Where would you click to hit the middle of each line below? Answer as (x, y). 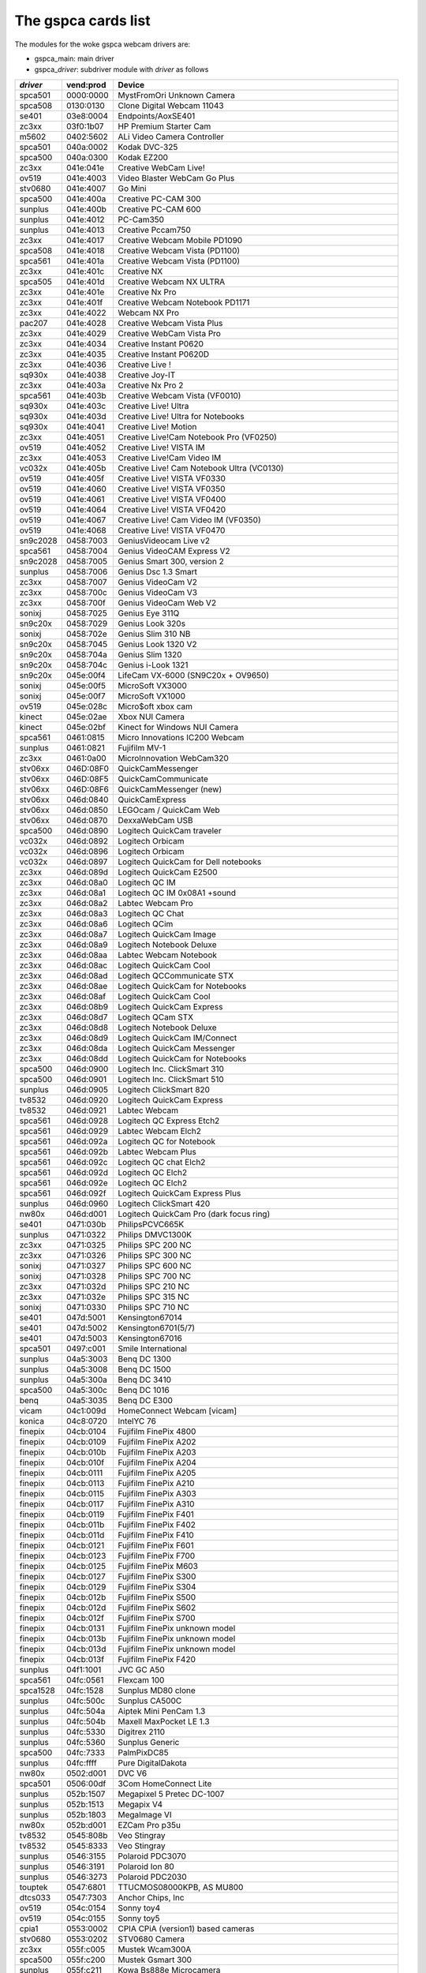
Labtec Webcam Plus (157, 1151)
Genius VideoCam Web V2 (167, 602)
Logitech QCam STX (155, 1016)
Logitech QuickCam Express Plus (179, 1193)
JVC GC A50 (141, 1669)
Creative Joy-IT (147, 375)
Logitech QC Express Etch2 (169, 1121)
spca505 (36, 282)
